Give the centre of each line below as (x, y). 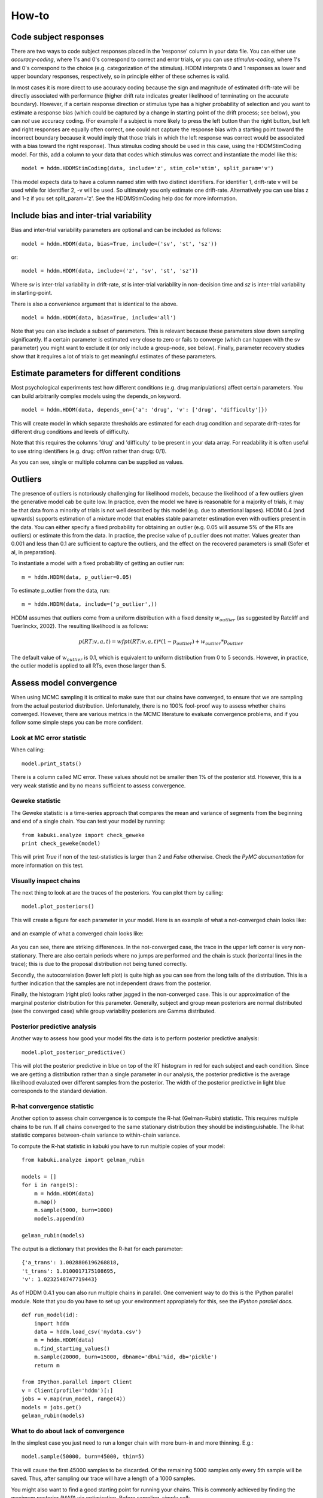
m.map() (45, 1202)
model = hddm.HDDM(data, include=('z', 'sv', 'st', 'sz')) (110, 271)
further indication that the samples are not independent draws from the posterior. (111, 983)
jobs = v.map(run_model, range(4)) (74, 1399)
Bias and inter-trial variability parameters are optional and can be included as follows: (116, 230)
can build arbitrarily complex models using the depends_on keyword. (96, 396)
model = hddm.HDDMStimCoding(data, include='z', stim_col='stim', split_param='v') (148, 168)
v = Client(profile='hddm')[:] (68, 1390)
